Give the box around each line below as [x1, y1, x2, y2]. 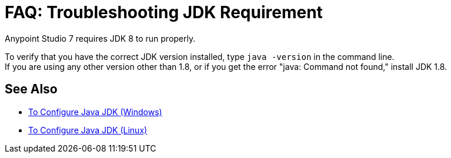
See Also [5, 82, 58, 97]
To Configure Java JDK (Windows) [28, 106, 162, 117]
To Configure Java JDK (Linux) [28, 125, 148, 135]
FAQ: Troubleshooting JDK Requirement [5, 2, 323, 22]
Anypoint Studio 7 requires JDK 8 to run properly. [5, 33, 196, 43]
